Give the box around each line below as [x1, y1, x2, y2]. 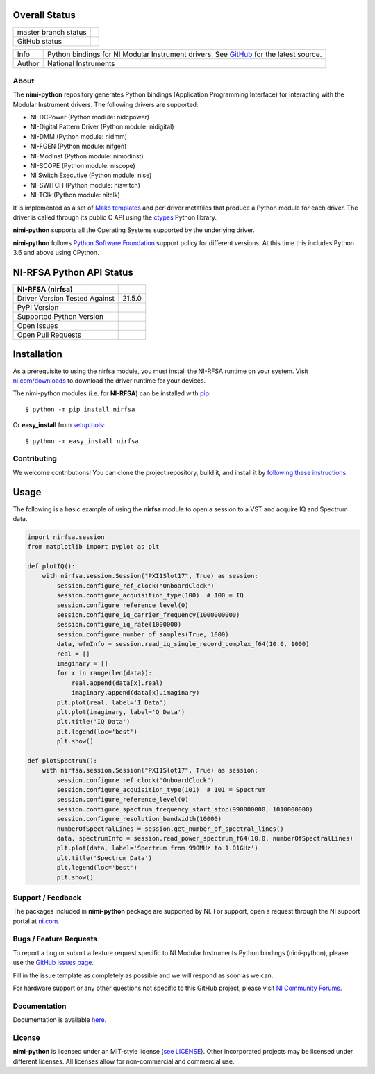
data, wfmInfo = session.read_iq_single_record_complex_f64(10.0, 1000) [56, 640, 310, 648]
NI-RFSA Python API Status [12, 266, 133, 278]
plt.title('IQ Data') [56, 718, 131, 726]
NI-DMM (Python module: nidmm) [30, 132, 128, 140]
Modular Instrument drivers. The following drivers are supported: [12, 100, 199, 108]
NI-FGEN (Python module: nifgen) [30, 142, 127, 151]
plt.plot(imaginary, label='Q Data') [56, 708, 185, 716]
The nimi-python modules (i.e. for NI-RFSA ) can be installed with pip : [12, 389, 211, 397]
